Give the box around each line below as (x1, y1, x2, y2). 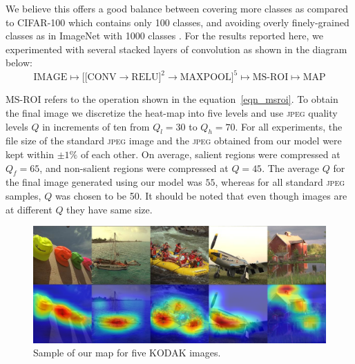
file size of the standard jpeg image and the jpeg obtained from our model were (6, 133, 342, 148)
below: (6, 55, 32, 70)
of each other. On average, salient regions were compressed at (80, 147, 340, 162)
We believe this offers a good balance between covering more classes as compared (6, 1, 348, 15)
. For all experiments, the (235, 119, 343, 133)
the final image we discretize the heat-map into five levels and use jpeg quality (6, 106, 338, 120)
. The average (262, 160, 319, 175)
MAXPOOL (180, 73, 231, 83)
